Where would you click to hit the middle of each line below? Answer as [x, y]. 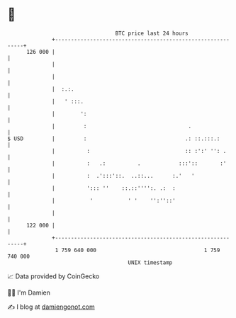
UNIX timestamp [150, 262]
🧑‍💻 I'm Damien [29, 293]
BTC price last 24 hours [152, 33]
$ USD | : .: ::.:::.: [114, 138]
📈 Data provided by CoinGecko [54, 276]
